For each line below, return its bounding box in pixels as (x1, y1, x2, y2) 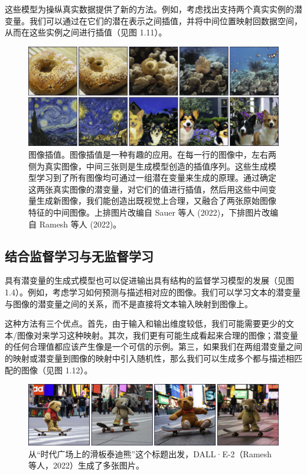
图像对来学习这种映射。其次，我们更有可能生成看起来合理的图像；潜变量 (17, 328, 298, 341)
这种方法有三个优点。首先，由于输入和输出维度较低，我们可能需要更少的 (5, 317, 286, 330)
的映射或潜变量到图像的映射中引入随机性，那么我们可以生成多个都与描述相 (5, 352, 294, 364)
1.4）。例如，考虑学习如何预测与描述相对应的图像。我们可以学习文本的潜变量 (5, 285, 301, 298)
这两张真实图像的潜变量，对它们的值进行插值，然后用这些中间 (28, 183, 268, 195)
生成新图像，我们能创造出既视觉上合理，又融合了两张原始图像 (36, 194, 276, 207)
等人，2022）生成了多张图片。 (28, 459, 144, 471)
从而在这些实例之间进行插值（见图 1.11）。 (5, 26, 167, 38)
